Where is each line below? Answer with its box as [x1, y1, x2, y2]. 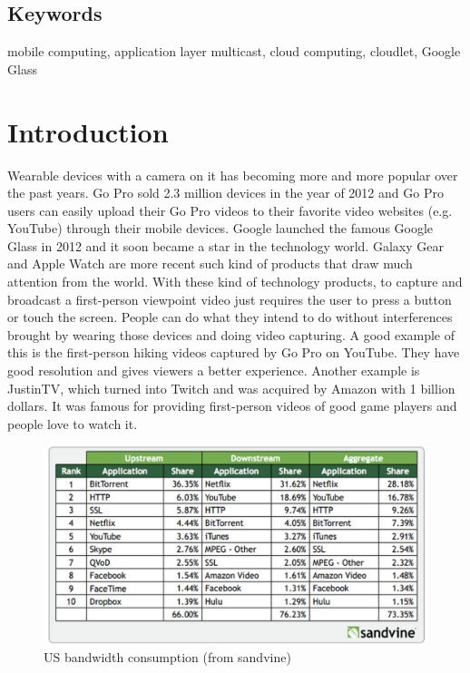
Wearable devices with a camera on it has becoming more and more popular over [7, 165, 458, 184]
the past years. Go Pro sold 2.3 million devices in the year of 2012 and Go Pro [7, 183, 444, 202]
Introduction [7, 112, 169, 150]
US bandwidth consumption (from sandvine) [44, 648, 291, 667]
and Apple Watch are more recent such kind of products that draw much [7, 254, 413, 273]
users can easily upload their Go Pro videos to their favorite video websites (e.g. [7, 200, 453, 219]
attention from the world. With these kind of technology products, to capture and [7, 272, 463, 291]
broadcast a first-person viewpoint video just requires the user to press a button [7, 289, 452, 308]
